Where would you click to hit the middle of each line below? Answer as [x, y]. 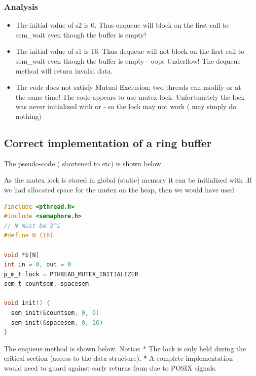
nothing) [28, 116]
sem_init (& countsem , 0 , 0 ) [55, 313]
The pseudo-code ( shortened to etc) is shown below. [84, 163]
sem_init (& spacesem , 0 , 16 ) [57, 322]
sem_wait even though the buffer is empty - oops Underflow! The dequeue [128, 61]
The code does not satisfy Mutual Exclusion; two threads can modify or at [128, 87]
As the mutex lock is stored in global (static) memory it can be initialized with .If [128, 180]
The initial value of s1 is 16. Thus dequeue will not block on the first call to [130, 51]
